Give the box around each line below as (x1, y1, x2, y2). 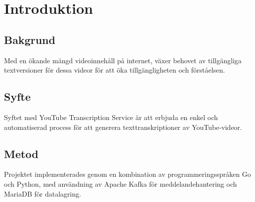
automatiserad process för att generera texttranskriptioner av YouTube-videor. (4, 121, 242, 132)
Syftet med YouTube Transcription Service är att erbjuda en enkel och (4, 112, 218, 122)
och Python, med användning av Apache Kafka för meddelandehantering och (4, 178, 237, 189)
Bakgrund (4, 32, 55, 47)
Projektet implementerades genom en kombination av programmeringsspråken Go (4, 169, 251, 179)
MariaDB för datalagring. (4, 188, 82, 199)
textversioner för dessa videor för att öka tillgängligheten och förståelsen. (4, 65, 225, 75)
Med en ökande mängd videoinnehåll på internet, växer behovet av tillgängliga (4, 55, 242, 65)
